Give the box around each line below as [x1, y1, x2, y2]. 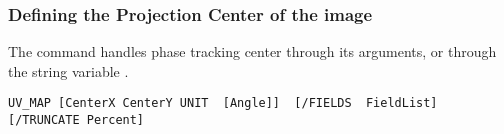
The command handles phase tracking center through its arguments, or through [8, 41, 497, 62]
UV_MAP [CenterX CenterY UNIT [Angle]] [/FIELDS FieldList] [8, 96, 438, 111]
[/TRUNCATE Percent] [8, 113, 145, 128]
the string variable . [8, 60, 129, 81]
